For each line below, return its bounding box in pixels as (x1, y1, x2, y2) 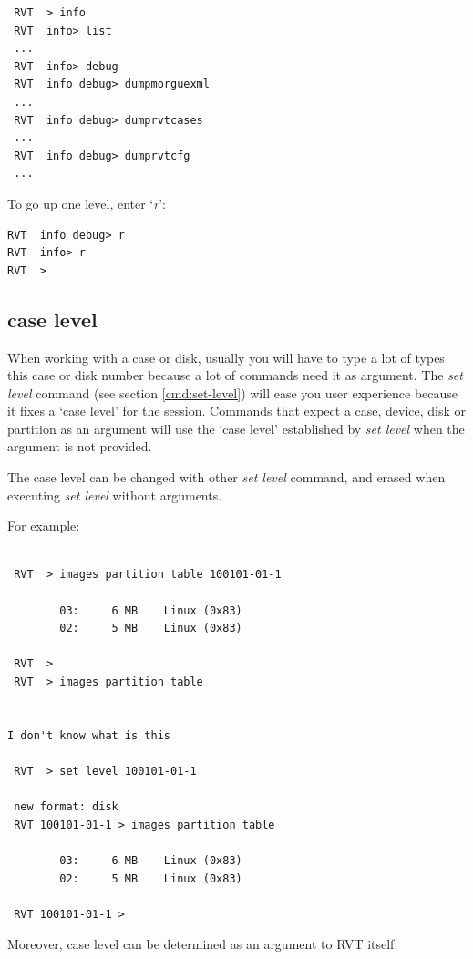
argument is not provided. (7, 437, 152, 456)
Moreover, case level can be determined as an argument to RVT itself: (7, 934, 398, 954)
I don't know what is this (7, 728, 170, 742)
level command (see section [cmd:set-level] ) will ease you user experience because (7, 383, 458, 402)
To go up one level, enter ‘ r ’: (7, 193, 166, 212)
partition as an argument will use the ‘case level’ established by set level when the (7, 418, 465, 438)
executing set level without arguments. (7, 485, 222, 504)
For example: (7, 516, 80, 535)
